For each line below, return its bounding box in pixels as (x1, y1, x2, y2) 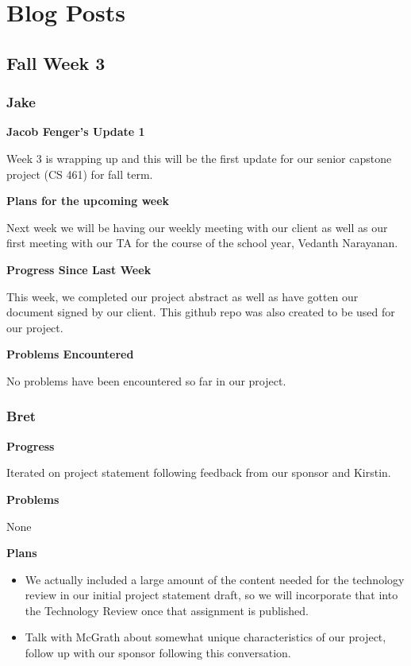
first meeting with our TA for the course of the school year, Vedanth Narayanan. (6, 234, 398, 251)
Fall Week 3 (6, 50, 106, 75)
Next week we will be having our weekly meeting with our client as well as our (6, 219, 388, 235)
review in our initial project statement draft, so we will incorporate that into (25, 587, 398, 603)
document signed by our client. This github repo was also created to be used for (6, 304, 395, 320)
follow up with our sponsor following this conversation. (25, 645, 291, 661)
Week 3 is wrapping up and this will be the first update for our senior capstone (6, 149, 392, 166)
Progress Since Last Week (6, 261, 152, 277)
